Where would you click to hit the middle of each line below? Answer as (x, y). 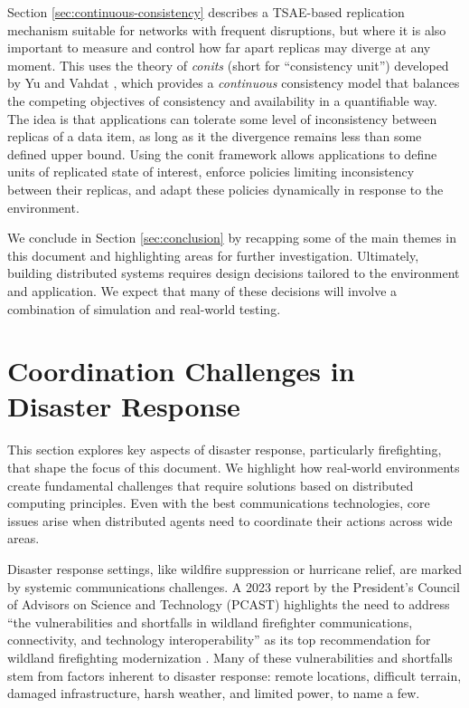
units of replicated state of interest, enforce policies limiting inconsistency (211, 172)
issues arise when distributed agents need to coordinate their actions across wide (230, 520)
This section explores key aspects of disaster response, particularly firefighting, (225, 450)
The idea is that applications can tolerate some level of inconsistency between (222, 118)
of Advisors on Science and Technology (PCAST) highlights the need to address (229, 604)
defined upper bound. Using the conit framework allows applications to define (222, 153)
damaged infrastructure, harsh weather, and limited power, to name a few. (214, 693)
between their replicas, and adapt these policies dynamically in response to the (225, 189)
